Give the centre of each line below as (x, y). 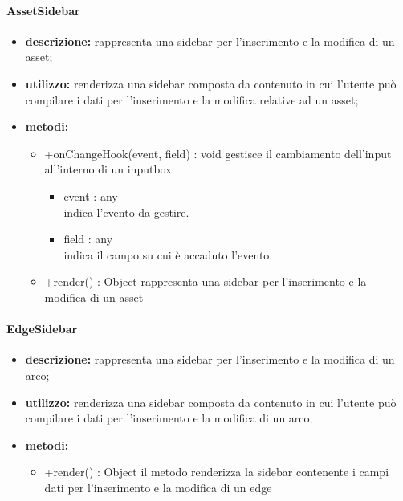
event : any (91, 196)
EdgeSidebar (42, 329)
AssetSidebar (43, 10)
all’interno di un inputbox (108, 169)
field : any (88, 239)
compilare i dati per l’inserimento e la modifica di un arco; (169, 418)
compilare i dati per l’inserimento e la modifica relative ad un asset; (192, 99)
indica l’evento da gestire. (126, 212)
